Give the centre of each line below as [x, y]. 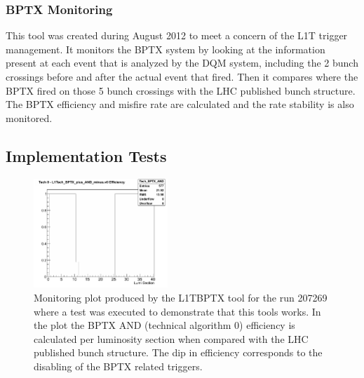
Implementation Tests [86, 155]
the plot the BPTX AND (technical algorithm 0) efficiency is [164, 325]
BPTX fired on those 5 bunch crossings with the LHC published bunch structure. [181, 90]
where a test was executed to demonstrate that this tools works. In [177, 311]
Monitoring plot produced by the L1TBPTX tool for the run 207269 [181, 298]
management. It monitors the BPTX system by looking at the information [166, 49]
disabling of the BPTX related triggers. [118, 366]
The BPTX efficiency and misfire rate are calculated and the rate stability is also [180, 104]
